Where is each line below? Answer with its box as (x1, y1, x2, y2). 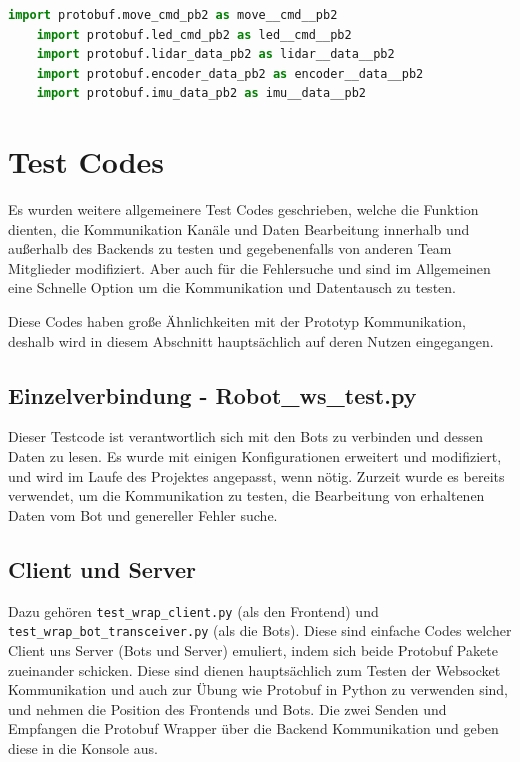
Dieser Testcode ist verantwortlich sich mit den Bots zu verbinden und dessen (8, 426, 484, 447)
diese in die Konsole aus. (8, 737, 158, 758)
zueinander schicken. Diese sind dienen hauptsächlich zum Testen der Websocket (8, 659, 501, 680)
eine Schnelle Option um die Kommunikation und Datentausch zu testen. (8, 277, 456, 298)
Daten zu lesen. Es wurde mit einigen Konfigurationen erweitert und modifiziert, (8, 446, 502, 467)
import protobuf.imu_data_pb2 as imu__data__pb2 (36, 86, 366, 101)
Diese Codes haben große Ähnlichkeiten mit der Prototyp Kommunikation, (8, 311, 467, 332)
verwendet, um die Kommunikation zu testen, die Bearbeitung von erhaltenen (8, 485, 485, 506)
